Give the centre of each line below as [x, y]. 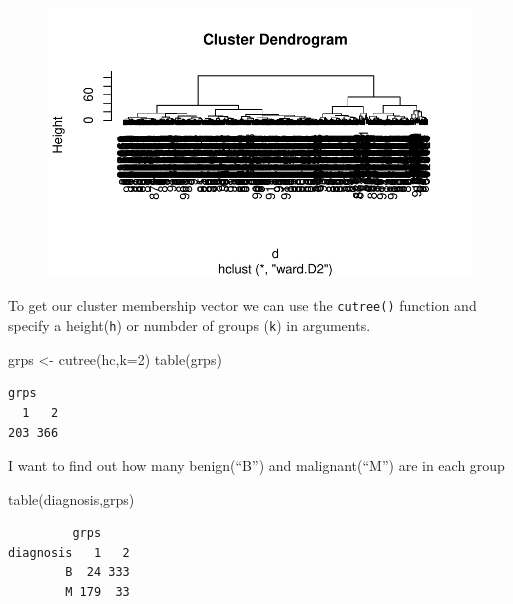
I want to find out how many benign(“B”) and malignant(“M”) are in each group [256, 465]
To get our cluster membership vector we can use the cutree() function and [242, 305]
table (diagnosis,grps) [71, 498]
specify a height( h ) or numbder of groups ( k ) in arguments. [189, 325]
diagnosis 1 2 [69, 552]
